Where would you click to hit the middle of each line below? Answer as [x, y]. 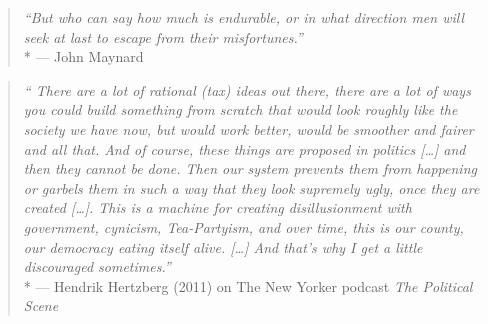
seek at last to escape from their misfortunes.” [163, 36]
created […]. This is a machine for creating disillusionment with [217, 207]
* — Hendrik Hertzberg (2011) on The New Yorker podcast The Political [248, 285]
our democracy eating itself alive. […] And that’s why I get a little [223, 246]
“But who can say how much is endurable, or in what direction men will [244, 17]
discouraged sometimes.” [97, 266]
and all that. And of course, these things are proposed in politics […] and [244, 148]
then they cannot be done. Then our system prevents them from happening [250, 168]
